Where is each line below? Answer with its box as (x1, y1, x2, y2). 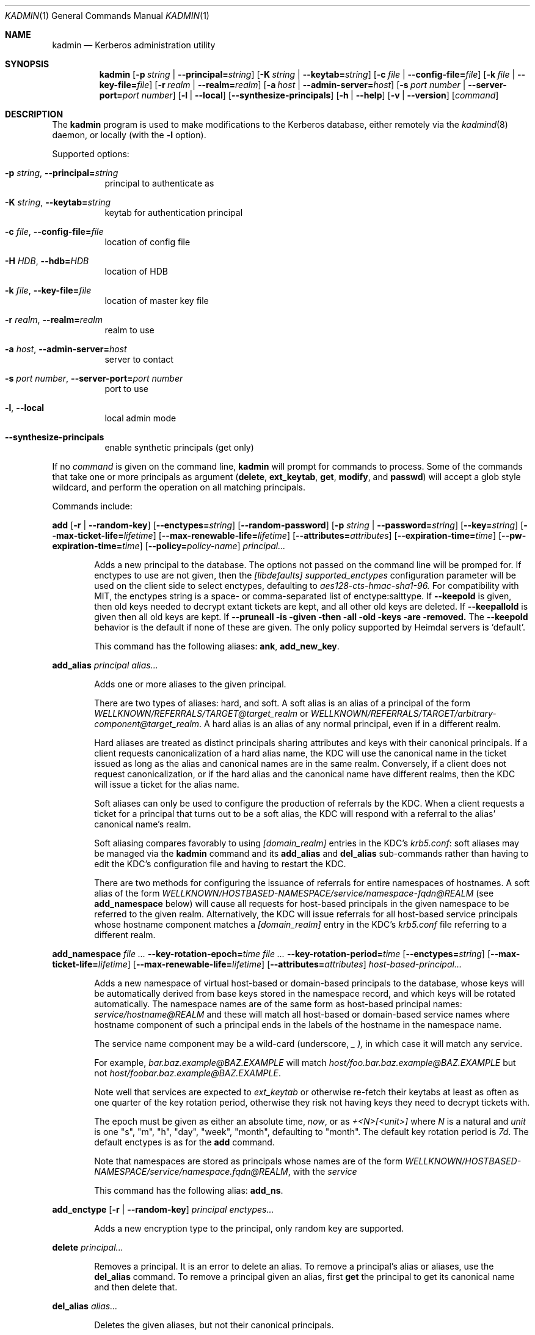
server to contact (104, 354, 173, 364)
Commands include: (52, 501, 133, 511)
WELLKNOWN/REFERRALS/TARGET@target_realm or (94, 708, 308, 719)
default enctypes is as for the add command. (94, 1137, 275, 1147)
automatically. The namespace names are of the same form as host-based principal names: (94, 999, 462, 1009)
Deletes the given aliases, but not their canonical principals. (94, 1320, 334, 1330)
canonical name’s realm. (94, 819, 191, 829)
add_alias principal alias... (52, 660, 158, 670)
